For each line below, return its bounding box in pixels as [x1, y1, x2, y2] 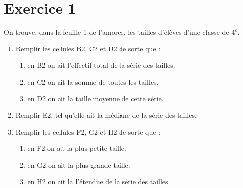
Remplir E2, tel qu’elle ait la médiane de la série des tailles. [15, 110, 197, 120]
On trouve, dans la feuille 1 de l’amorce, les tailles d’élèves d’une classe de [4, 27, 229, 37]
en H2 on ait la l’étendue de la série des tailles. [27, 176, 170, 187]
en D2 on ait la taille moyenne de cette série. [27, 93, 164, 103]
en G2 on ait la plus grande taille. [27, 159, 130, 170]
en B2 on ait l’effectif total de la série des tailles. [27, 60, 175, 70]
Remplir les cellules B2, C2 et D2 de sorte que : [15, 43, 161, 53]
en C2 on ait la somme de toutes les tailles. [27, 76, 159, 87]
